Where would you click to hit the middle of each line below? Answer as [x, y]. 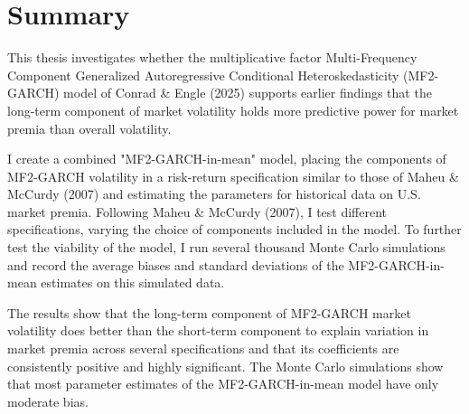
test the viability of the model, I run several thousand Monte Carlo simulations [226, 247]
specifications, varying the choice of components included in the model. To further [234, 229]
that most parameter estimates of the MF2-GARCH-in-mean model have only [223, 384]
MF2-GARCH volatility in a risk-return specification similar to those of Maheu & [233, 176]
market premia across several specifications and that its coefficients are [203, 348]
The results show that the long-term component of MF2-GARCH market [209, 312]
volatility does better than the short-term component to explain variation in [218, 330]
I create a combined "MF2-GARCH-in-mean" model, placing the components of [227, 159]
